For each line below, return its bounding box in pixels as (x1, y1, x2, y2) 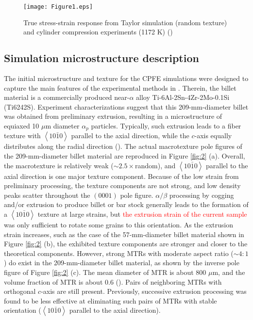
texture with (4, 130, 41, 141)
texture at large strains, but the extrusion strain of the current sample (37, 209, 247, 219)
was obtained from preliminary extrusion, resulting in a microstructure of (4, 111, 222, 121)
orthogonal (4, 286, 36, 296)
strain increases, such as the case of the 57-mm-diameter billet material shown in (4, 229, 244, 239)
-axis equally (194, 130, 232, 141)
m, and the (212, 267, 245, 277)
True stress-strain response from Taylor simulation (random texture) (23, 17, 227, 27)
